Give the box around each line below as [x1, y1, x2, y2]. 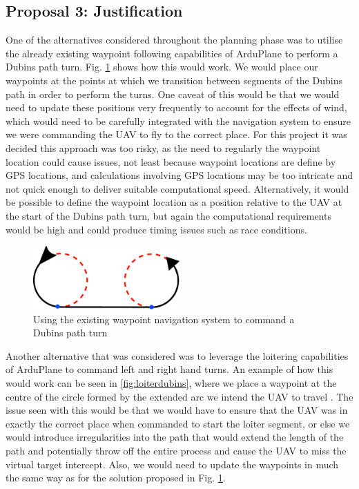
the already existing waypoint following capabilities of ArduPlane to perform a [6, 46, 338, 60]
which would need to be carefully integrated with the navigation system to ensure [6, 113, 351, 128]
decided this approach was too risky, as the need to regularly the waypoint [6, 140, 321, 155]
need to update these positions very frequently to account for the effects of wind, [6, 100, 347, 115]
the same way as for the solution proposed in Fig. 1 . [6, 470, 226, 485]
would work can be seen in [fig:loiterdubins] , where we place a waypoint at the [6, 376, 337, 390]
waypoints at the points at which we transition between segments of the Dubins [6, 73, 342, 87]
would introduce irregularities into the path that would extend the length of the [6, 430, 344, 444]
